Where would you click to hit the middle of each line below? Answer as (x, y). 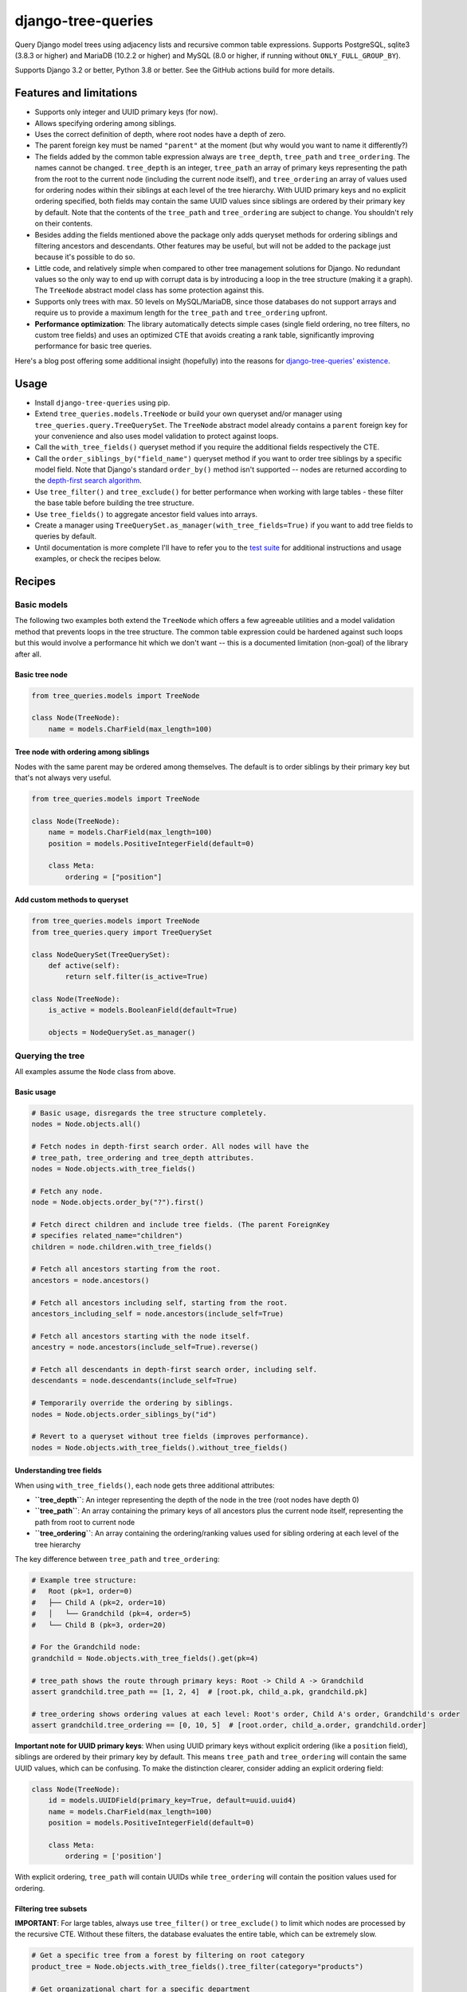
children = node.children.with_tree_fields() (122, 1247)
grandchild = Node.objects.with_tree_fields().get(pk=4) (145, 1658)
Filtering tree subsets (51, 1908)
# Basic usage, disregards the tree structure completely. (149, 1113)
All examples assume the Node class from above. (95, 1071)
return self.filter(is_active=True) (137, 977)
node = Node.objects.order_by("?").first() (118, 1202)
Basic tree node (41, 674)
